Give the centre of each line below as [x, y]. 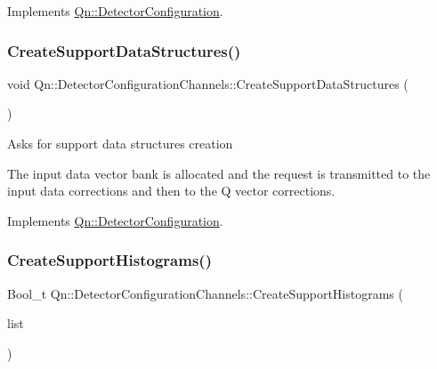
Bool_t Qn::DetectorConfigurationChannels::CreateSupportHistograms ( [205, 293]
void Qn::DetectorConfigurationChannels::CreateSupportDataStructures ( [208, 83]
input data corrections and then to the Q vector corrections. [171, 191]
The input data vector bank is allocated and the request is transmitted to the [219, 173]
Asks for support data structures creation [120, 143]
